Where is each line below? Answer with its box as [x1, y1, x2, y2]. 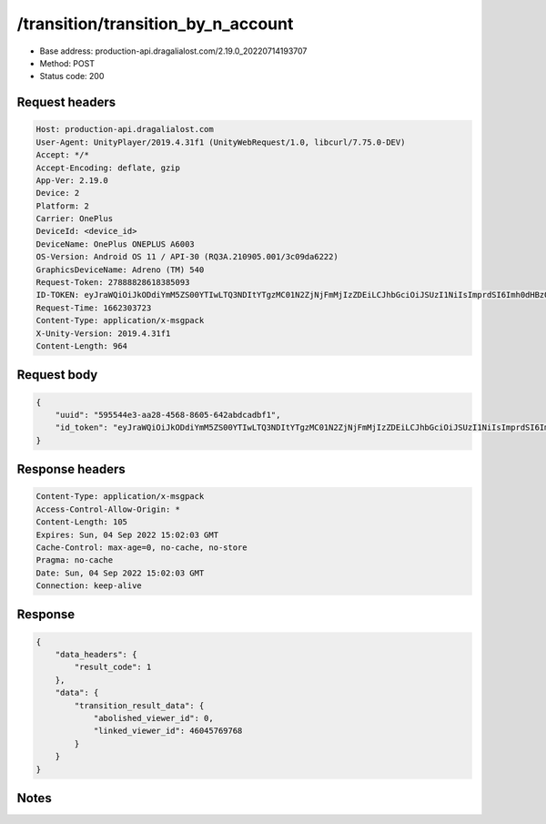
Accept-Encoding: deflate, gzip [35, 162, 181, 173]
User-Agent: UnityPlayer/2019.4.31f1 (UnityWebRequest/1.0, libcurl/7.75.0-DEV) [35, 137, 406, 148]
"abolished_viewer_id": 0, [93, 713, 214, 723]
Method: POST [39, 57, 96, 68]
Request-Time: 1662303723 [35, 302, 152, 313]
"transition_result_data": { [74, 700, 205, 710]
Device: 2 [35, 188, 80, 198]
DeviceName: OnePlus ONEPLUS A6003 [35, 239, 195, 249]
